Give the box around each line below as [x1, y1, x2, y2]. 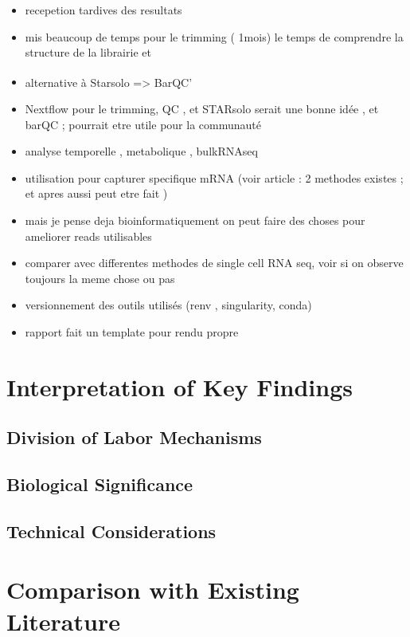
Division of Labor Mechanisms [6, 425, 262, 450]
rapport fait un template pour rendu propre [25, 323, 239, 340]
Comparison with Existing [6, 573, 299, 606]
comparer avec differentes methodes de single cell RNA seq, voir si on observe [25, 254, 404, 271]
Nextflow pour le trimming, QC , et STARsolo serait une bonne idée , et [25, 100, 379, 117]
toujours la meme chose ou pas [25, 269, 175, 286]
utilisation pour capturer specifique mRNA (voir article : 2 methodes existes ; [25, 169, 404, 186]
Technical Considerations [6, 518, 217, 543]
